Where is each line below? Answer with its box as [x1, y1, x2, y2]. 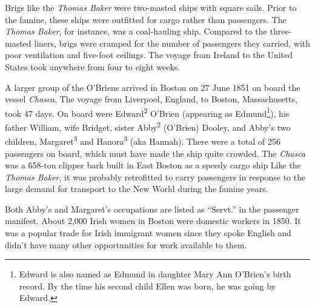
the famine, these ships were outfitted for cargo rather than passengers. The [5, 13, 287, 25]
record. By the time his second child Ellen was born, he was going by [19, 279, 276, 292]
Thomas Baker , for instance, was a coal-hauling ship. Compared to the [5, 25, 267, 38]
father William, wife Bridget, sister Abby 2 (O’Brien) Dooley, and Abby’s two [5, 119, 291, 133]
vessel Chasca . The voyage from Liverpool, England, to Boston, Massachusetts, [5, 93, 297, 105]
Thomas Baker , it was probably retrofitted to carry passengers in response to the [5, 170, 306, 183]
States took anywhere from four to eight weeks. [5, 60, 181, 73]
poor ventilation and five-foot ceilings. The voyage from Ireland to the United [5, 48, 293, 61]
